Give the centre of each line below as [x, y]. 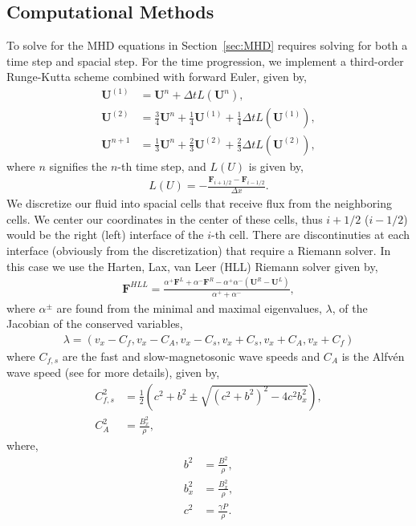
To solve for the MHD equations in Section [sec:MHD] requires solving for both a [207, 45]
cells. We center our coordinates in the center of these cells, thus [165, 218]
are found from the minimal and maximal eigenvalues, [189, 308]
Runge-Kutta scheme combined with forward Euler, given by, [157, 77]
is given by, [276, 166]
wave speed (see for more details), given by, [113, 372]
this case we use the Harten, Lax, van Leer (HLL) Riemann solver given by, [192, 266]
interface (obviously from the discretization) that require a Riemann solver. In [199, 251]
